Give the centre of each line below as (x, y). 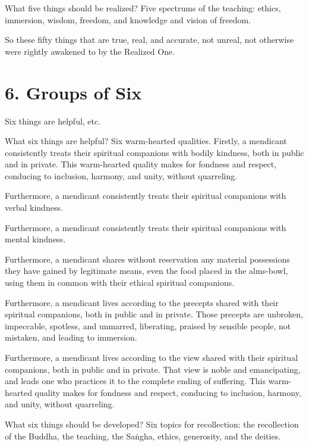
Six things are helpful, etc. (53, 121)
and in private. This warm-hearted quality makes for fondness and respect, (141, 164)
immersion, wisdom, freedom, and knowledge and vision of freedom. (128, 19)
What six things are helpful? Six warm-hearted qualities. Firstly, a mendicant (146, 141)
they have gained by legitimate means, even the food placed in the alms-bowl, (146, 271)
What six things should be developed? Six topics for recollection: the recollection (152, 424)
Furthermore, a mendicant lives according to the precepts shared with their (142, 302)
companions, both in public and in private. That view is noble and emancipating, (153, 369)
